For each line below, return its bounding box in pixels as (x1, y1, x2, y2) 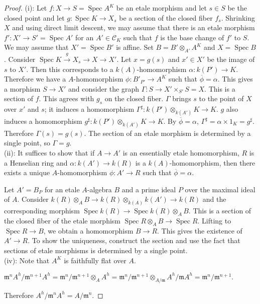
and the (202, 194, 226, 204)
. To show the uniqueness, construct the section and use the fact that (28, 235, 240, 246)
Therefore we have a (4, 73, 66, 84)
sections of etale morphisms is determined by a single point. (4, 245, 188, 256)
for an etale (44, 184, 80, 194)
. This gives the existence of (157, 225, 242, 236)
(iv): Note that (4, 255, 50, 265)
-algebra (87, 184, 112, 194)
